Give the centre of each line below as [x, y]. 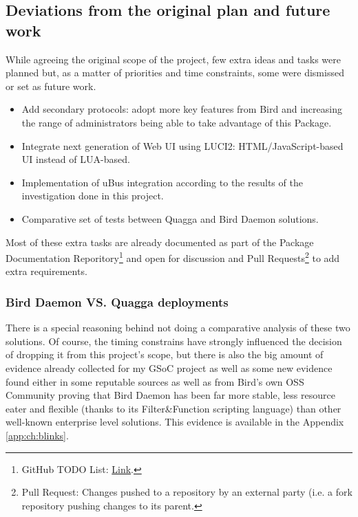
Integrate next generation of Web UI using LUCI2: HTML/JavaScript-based [182, 145]
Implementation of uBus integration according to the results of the [162, 182]
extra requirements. [46, 271]
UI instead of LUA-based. [76, 159]
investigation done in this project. [93, 196]
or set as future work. [51, 86]
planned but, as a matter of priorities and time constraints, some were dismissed [175, 73]
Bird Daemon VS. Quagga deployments [117, 301]
